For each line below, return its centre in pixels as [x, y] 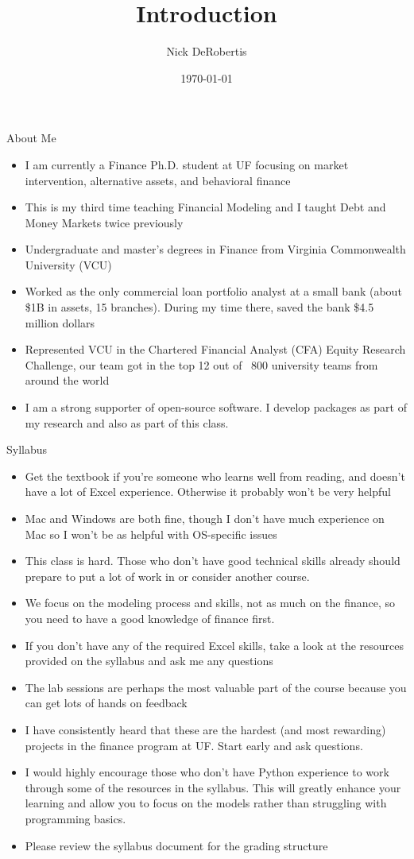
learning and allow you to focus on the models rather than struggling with [206, 803]
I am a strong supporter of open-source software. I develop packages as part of [216, 407]
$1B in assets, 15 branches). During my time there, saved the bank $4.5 [199, 307]
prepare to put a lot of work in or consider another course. [167, 576]
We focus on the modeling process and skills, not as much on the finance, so [210, 603]
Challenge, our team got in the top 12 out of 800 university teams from [201, 364]
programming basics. [75, 818]
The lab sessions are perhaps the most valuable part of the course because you [216, 687]
